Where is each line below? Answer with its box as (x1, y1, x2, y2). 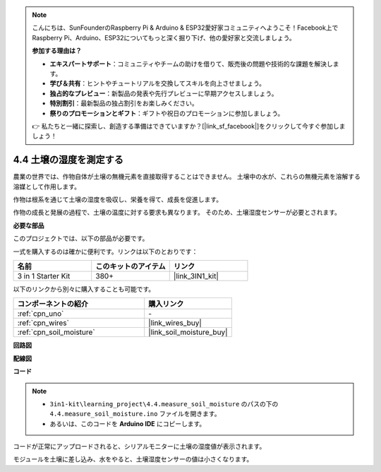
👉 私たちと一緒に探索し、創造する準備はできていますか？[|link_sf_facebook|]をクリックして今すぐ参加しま (32, 122, 346, 130)
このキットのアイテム (95, 261, 166, 271)
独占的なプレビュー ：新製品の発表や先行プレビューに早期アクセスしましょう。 (49, 89, 278, 98)
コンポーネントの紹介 (17, 299, 88, 309)
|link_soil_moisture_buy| (148, 327, 228, 337)
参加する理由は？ (32, 47, 82, 55)
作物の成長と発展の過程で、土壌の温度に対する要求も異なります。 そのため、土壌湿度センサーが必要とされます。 (13, 208, 341, 217)
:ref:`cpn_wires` (17, 318, 70, 328)
